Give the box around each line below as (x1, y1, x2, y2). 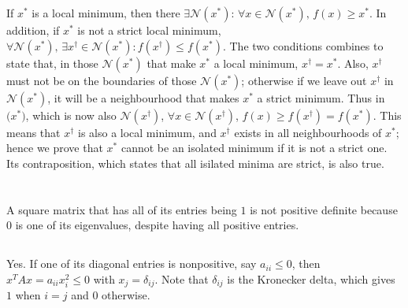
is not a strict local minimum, (77, 22, 221, 39)
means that (6, 124, 61, 140)
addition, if (6, 22, 60, 39)
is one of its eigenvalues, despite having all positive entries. (15, 217, 299, 233)
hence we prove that (6, 139, 103, 156)
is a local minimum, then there (32, 5, 180, 21)
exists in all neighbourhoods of (234, 124, 382, 140)
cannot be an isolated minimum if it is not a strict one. (121, 139, 388, 156)
